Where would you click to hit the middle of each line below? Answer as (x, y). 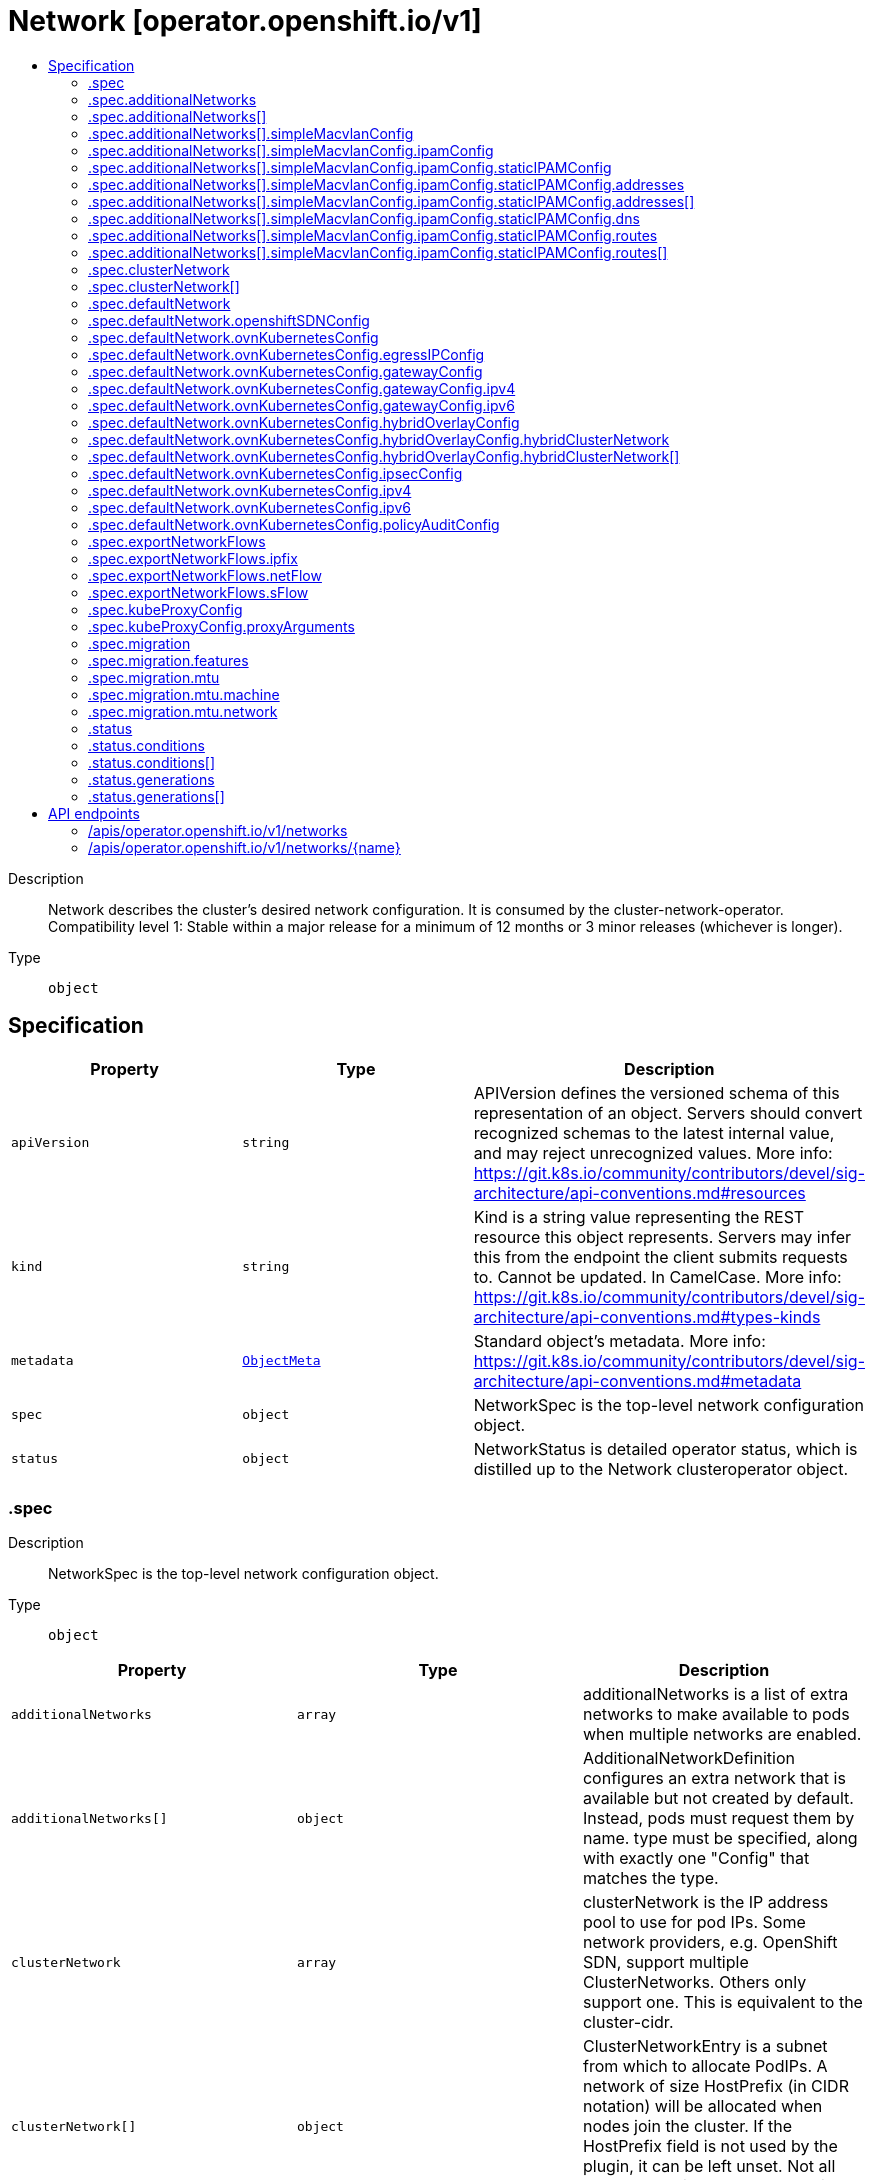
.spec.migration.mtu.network (183, 711)
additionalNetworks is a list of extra (715, 1694)
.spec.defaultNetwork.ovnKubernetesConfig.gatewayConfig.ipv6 (301, 405)
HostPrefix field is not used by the (710, 2146)
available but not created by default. (718, 1798)
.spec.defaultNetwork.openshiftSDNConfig (229, 320)
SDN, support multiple (665, 1962)
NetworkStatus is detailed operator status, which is (665, 1448)
